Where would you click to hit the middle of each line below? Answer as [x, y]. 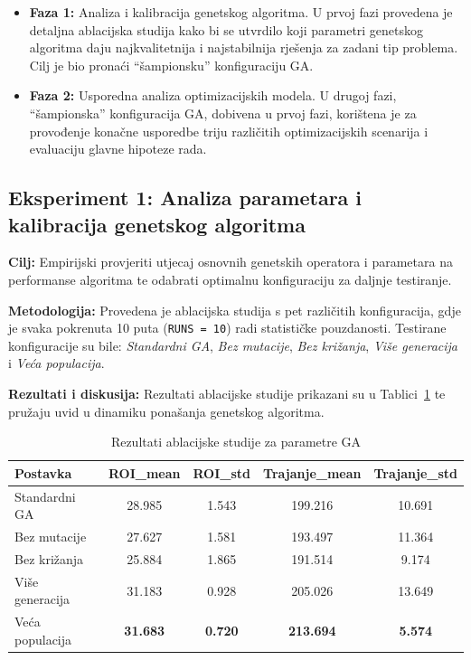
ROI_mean [144, 472]
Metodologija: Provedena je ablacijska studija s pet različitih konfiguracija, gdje [235, 310]
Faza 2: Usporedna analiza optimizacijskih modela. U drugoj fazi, [213, 95]
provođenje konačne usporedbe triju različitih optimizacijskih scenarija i [229, 131]
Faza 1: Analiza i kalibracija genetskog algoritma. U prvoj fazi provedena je [241, 12]
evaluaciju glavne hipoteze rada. [118, 149]
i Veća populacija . [57, 363]
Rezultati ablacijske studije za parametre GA [236, 442]
